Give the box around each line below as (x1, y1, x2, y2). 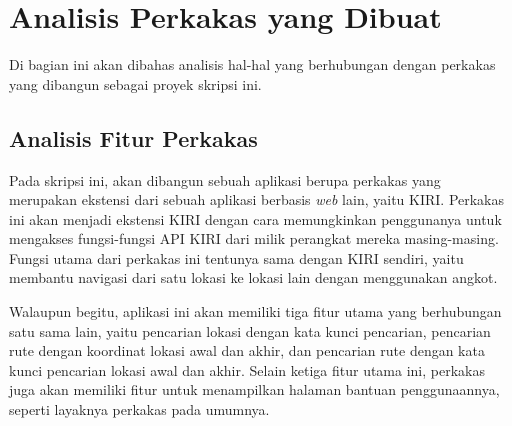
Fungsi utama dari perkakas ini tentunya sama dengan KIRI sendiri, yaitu (9, 247, 464, 268)
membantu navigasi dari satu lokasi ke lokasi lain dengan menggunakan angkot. (9, 267, 498, 288)
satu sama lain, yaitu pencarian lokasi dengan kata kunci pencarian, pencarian (9, 320, 491, 341)
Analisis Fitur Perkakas (9, 122, 258, 153)
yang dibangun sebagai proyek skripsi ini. (9, 73, 262, 94)
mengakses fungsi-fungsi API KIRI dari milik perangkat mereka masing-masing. (9, 228, 499, 249)
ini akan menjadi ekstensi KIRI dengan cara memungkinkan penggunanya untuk (9, 208, 502, 229)
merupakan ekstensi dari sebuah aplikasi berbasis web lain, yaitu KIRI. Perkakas (9, 189, 505, 210)
